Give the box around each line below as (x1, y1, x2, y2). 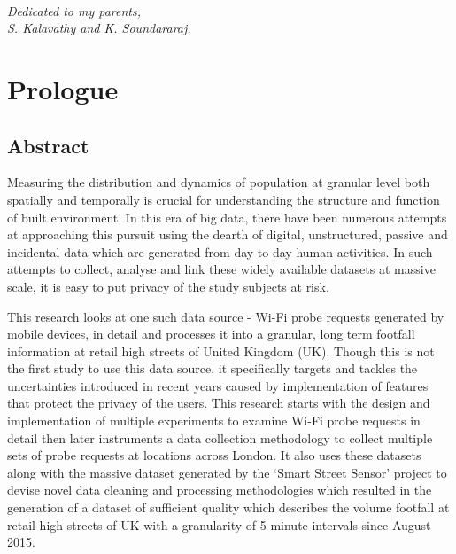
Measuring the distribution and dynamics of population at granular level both (7, 173, 430, 191)
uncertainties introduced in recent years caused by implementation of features (7, 376, 429, 394)
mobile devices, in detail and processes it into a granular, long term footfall (7, 324, 415, 343)
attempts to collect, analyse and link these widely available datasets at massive (7, 260, 436, 278)
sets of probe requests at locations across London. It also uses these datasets (7, 446, 421, 464)
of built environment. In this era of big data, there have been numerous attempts (7, 207, 447, 226)
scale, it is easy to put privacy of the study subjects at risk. (7, 277, 329, 295)
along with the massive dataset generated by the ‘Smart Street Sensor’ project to (7, 463, 447, 481)
